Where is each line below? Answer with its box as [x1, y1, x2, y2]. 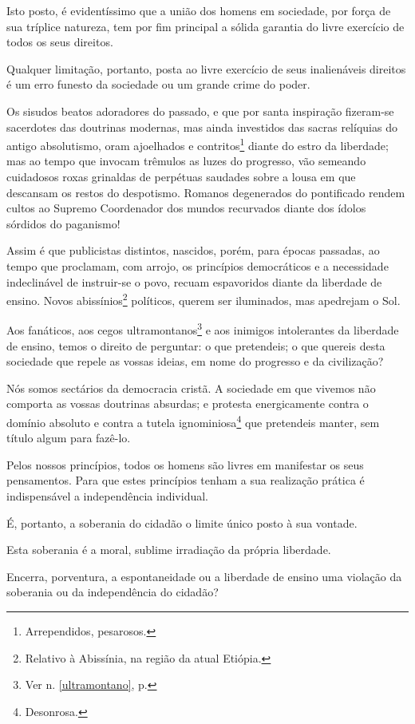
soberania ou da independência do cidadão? [6, 584, 219, 600]
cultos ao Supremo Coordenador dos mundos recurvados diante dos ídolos [6, 200, 366, 216]
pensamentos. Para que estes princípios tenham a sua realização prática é [6, 472, 365, 489]
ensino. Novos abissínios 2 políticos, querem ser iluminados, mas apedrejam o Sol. [6, 290, 401, 308]
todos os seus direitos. [6, 34, 113, 50]
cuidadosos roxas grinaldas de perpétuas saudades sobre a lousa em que [6, 168, 356, 184]
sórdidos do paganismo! [6, 215, 121, 231]
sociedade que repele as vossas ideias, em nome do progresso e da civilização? [6, 353, 384, 370]
